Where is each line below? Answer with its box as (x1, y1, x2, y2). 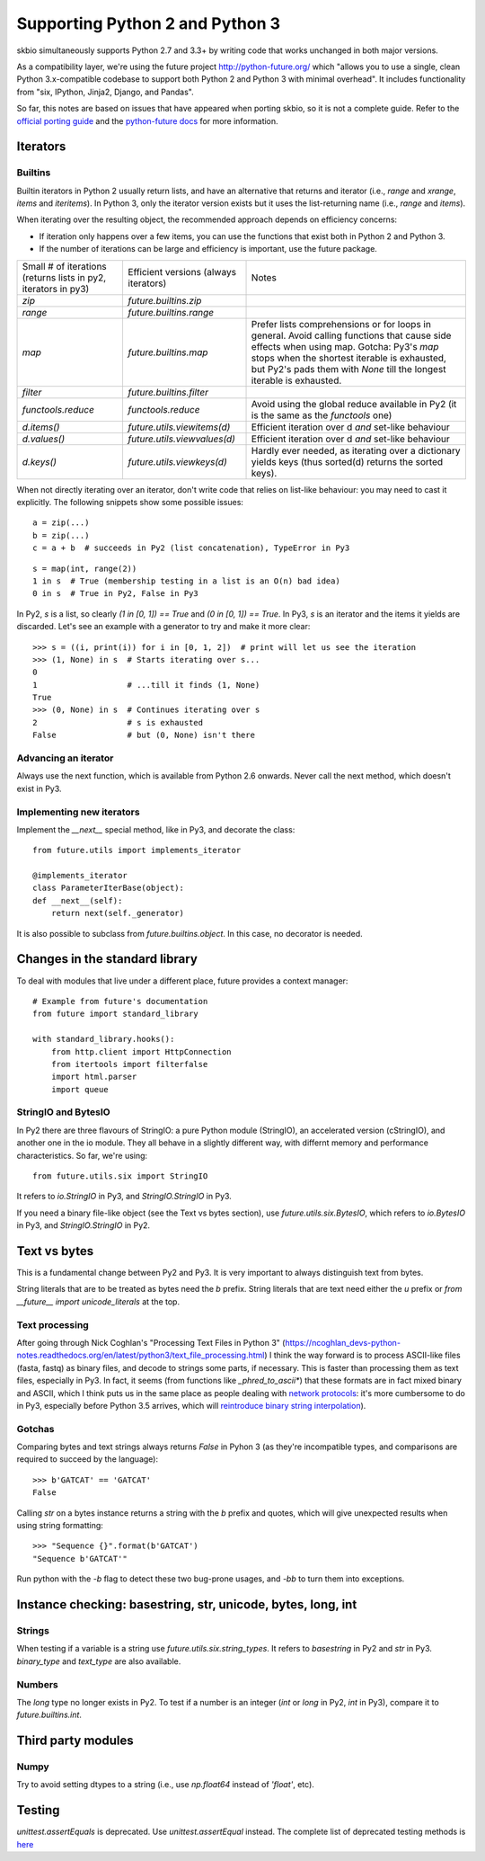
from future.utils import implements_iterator (32, 845, 242, 856)
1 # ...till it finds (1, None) (32, 680, 260, 690)
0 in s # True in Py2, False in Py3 (32, 589, 199, 599)
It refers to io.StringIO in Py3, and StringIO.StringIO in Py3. (16, 1191, 233, 1202)
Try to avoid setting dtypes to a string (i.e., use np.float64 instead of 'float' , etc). (16, 1779, 314, 1790)
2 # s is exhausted (32, 717, 204, 727)
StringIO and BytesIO (16, 1106, 111, 1118)
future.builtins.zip (128, 294, 202, 307)
